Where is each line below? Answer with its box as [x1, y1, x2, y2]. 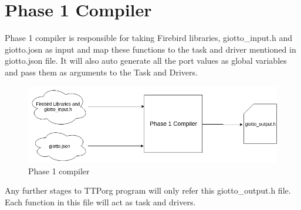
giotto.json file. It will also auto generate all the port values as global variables [5, 54, 287, 67]
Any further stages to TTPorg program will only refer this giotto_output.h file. [5, 184, 291, 197]
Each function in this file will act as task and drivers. [5, 195, 196, 208]
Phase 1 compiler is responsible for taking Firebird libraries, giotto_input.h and [5, 32, 292, 44]
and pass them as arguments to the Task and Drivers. [5, 66, 198, 78]
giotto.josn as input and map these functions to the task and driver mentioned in [5, 43, 296, 55]
